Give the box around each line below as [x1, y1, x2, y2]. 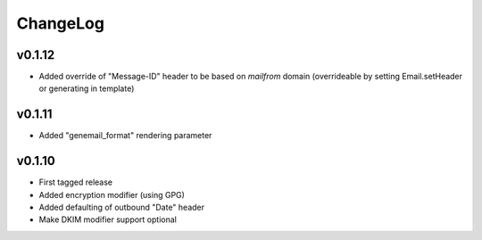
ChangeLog [16, 13, 104, 33]
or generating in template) [38, 83, 135, 94]
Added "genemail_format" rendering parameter [38, 130, 212, 141]
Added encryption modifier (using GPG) [38, 189, 185, 200]
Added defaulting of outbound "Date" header [38, 202, 205, 213]
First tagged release [38, 177, 113, 187]
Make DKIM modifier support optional [38, 214, 178, 225]
